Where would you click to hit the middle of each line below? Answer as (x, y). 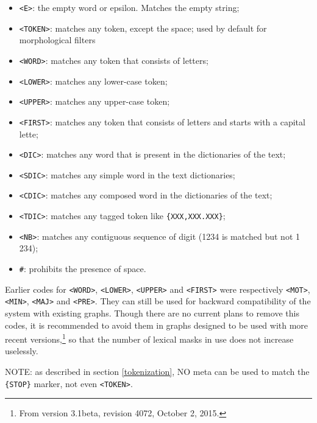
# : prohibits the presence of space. (83, 268)
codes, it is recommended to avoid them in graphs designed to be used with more (157, 325)
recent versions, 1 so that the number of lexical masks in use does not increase (149, 338)
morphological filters (57, 40)
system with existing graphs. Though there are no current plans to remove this (152, 313)
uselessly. (22, 351)
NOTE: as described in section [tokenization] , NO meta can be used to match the (157, 371)
